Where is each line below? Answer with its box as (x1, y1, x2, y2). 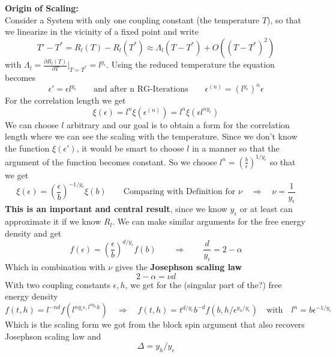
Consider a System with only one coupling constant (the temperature (5, 13, 260, 26)
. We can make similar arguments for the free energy (112, 215, 305, 228)
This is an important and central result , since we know (5, 202, 227, 215)
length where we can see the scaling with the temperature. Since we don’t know (5, 130, 298, 143)
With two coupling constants (5, 278, 110, 291)
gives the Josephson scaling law (115, 261, 242, 273)
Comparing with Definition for (123, 187, 236, 196)
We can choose (5, 118, 59, 131)
